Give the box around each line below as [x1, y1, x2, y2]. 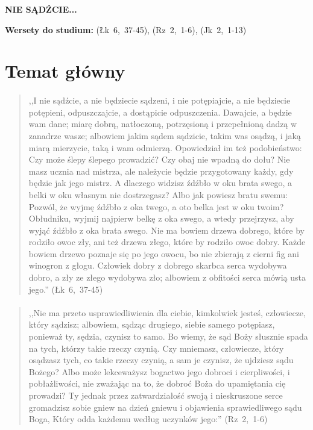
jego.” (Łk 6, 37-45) [28, 282, 103, 295]
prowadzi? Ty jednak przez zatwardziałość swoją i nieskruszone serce [28, 389, 283, 401]
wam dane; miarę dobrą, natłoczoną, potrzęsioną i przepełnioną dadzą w [28, 117, 297, 130]
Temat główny [5, 58, 125, 83]
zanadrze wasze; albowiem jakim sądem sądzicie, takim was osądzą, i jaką [28, 129, 301, 142]
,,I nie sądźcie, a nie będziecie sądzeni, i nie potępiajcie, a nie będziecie [28, 94, 291, 107]
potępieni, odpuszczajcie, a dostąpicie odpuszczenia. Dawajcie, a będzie [28, 105, 292, 118]
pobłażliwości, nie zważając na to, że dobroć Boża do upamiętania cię [28, 377, 286, 390]
